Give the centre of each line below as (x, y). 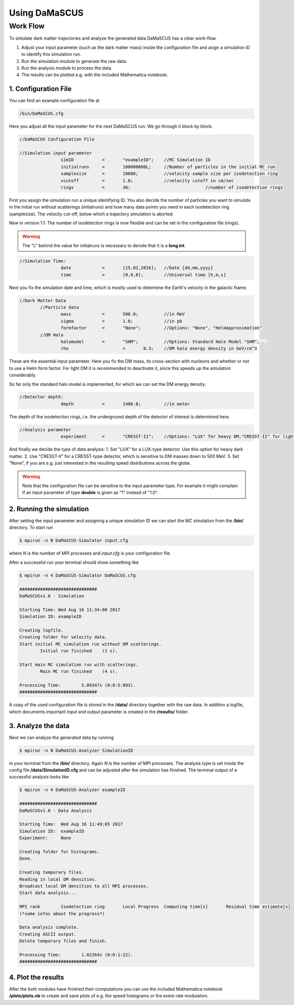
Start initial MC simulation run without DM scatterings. (90, 644)
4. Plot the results (37, 977)
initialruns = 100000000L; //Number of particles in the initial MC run (168, 167)
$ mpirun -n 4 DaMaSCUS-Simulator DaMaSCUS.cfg (77, 575)
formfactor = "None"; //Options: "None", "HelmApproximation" (161, 328)
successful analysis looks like (39, 777)
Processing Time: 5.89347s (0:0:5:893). (77, 685)
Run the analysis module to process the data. (67, 68)
